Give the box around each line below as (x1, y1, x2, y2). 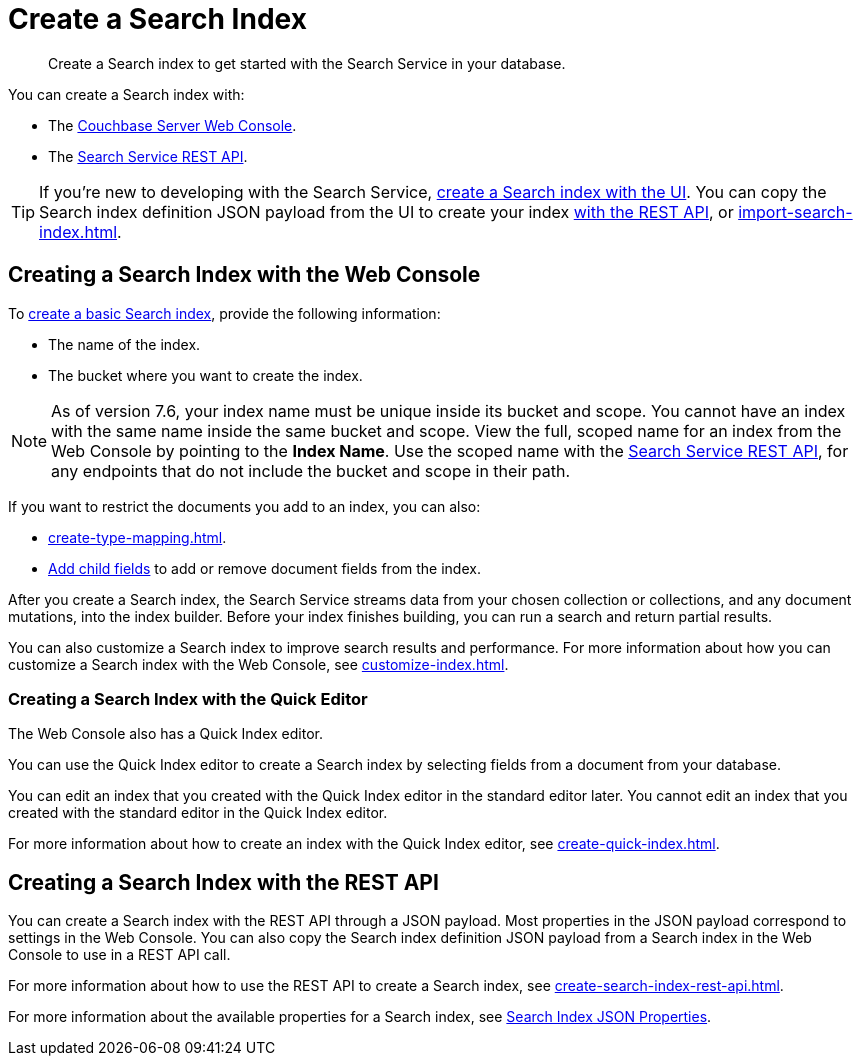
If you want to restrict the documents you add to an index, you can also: (8, 497, 481, 515)
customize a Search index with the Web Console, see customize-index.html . (8, 655, 509, 673)
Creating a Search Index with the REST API (8, 869, 439, 895)
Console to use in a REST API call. (8, 946, 231, 964)
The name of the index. (48, 335, 201, 353)
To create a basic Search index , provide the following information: (8, 304, 441, 322)
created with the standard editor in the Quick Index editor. (8, 804, 388, 822)
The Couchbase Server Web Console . (48, 116, 297, 134)
